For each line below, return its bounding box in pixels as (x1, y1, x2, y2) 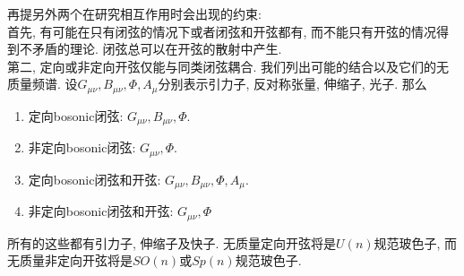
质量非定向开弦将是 (19, 251, 133, 270)
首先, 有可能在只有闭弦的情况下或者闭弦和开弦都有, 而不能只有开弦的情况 (7, 22, 437, 40)
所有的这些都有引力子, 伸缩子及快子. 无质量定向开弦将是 (7, 233, 337, 252)
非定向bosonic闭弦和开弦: (28, 202, 174, 220)
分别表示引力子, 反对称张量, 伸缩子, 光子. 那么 (158, 74, 427, 93)
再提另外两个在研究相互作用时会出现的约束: (7, 4, 262, 22)
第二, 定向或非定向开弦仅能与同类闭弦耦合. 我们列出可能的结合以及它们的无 (7, 56, 450, 75)
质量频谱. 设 (7, 74, 78, 93)
